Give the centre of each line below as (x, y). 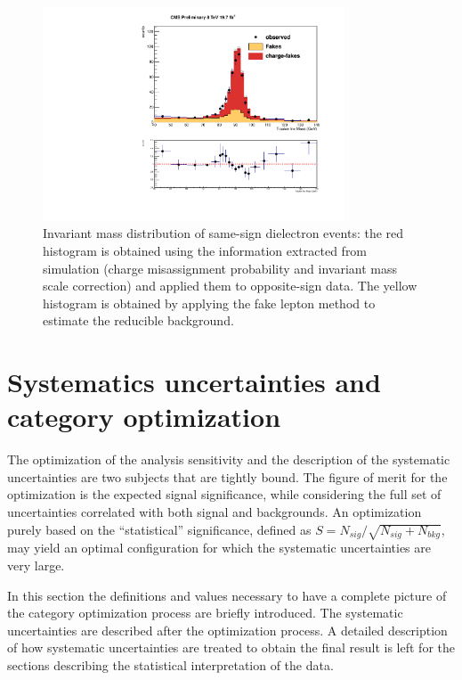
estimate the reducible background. (138, 320)
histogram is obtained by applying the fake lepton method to (209, 303)
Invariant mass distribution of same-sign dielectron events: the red (223, 233)
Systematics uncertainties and (194, 382)
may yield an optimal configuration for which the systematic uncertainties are (219, 548)
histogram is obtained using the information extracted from (205, 250)
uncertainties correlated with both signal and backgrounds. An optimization (215, 511)
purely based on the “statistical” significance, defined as (159, 529)
